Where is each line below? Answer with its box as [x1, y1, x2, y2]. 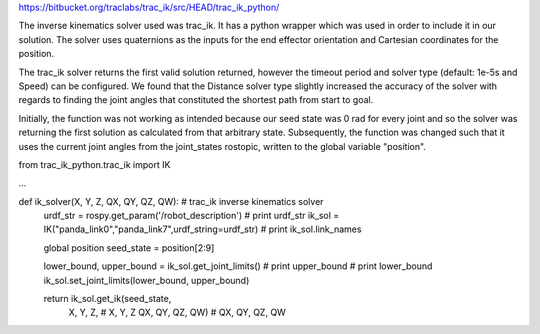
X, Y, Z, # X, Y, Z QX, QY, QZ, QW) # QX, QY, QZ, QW [68, 306, 287, 319]
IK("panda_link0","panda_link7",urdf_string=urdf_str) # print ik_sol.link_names [43, 223, 362, 235]
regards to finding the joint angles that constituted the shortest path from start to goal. [18, 94, 374, 106]
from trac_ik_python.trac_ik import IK [18, 158, 171, 170]
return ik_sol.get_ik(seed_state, [43, 293, 172, 305]
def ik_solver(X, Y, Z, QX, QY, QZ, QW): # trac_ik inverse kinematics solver [18, 195, 324, 207]
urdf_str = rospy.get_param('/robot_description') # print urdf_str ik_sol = [43, 210, 340, 222]
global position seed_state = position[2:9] [43, 241, 215, 254]
